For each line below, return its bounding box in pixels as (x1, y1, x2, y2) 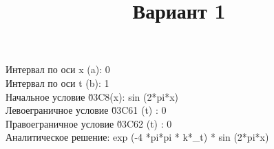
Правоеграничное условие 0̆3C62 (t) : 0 (6, 116, 172, 130)
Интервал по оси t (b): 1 (6, 75, 109, 90)
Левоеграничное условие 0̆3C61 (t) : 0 (6, 103, 167, 117)
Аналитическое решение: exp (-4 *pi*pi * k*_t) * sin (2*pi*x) (6, 130, 269, 144)
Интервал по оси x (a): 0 (6, 62, 110, 77)
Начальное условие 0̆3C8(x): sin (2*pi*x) (6, 89, 178, 103)
